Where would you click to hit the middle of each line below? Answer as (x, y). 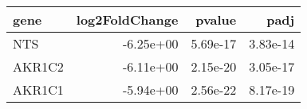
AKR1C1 (38, 90)
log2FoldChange (127, 19)
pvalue (216, 19)
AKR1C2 (38, 66)
